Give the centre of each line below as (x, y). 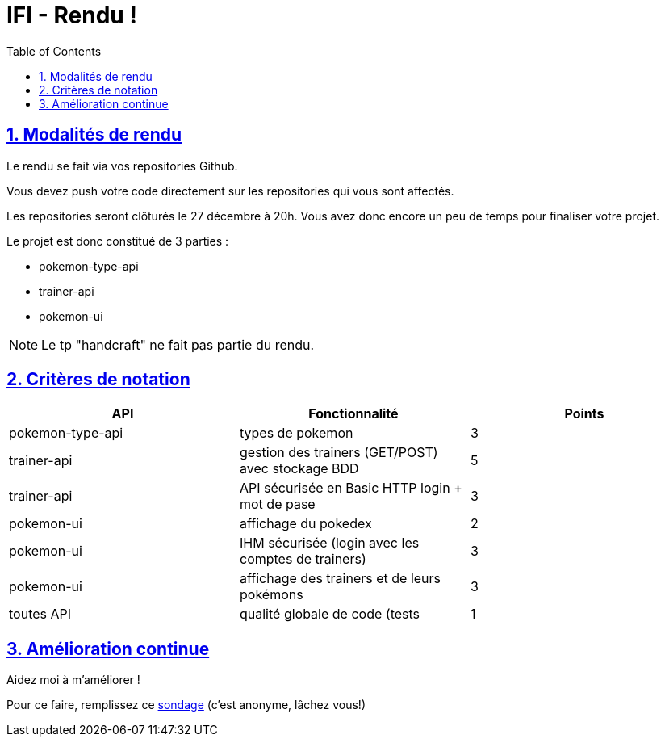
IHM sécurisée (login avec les (329, 543)
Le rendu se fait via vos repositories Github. (122, 166)
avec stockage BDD (299, 469)
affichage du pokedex (305, 524)
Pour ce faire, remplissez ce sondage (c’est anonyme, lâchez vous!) (186, 705)
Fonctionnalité (353, 414)
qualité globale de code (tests (329, 614)
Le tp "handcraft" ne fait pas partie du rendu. (178, 344)
